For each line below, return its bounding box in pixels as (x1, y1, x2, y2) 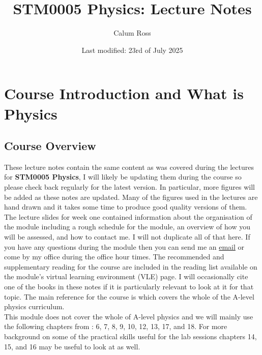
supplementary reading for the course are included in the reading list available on (4, 261, 257, 272)
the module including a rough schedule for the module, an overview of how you (4, 221, 250, 232)
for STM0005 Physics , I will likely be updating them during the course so (4, 171, 242, 182)
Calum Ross (113, 27, 151, 38)
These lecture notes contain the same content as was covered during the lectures (4, 161, 254, 172)
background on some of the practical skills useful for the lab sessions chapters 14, (4, 331, 257, 341)
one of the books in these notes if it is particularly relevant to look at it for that (4, 281, 254, 292)
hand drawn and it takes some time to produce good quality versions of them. (4, 201, 247, 212)
